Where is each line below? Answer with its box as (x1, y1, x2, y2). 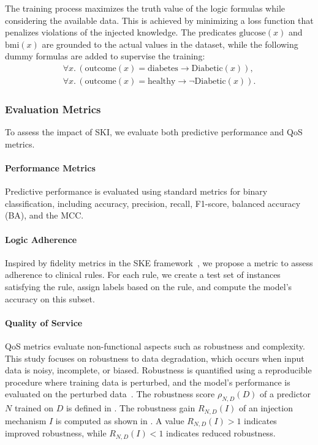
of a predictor (260, 387, 311, 400)
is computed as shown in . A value (55, 414, 184, 427)
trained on (14, 402, 53, 414)
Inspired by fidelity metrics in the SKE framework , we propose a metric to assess (5, 256, 313, 269)
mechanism (5, 414, 47, 427)
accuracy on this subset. (5, 292, 95, 305)
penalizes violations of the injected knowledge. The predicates (5, 26, 237, 39)
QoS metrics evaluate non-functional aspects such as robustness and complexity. (5, 339, 305, 352)
